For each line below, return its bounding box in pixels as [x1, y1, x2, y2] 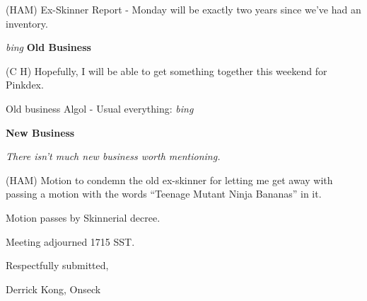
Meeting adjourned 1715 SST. [6, 234, 135, 249]
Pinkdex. [6, 77, 44, 92]
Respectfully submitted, [6, 258, 109, 273]
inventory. [6, 16, 48, 30]
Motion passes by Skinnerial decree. [6, 210, 161, 225]
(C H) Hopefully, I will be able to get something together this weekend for [6, 63, 327, 78]
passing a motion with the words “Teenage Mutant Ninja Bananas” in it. [6, 186, 322, 201]
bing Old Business [6, 40, 91, 55]
